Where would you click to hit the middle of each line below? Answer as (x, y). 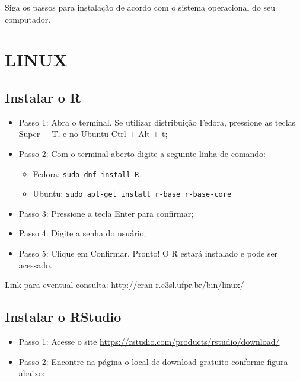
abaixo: (32, 373)
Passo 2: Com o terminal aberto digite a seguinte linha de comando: (142, 153)
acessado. (35, 265)
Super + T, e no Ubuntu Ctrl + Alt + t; (93, 134)
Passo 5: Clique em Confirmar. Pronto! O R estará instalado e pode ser (148, 253)
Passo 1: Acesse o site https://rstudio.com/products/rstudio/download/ (149, 342)
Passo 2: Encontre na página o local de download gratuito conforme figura (153, 361)
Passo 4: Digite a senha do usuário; (82, 233)
